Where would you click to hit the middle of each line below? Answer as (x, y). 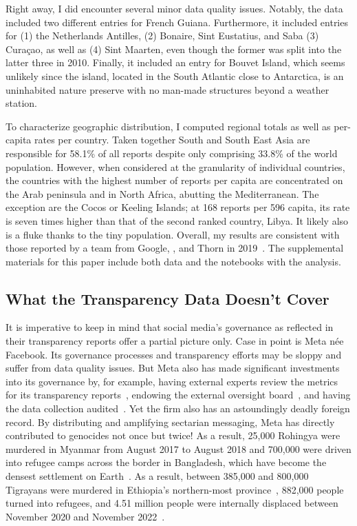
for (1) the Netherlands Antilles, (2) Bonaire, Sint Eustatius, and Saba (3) (162, 36)
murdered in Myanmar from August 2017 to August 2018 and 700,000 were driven (178, 448)
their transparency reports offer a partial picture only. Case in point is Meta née (175, 341)
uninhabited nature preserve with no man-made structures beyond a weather (167, 89)
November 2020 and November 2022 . (85, 516)
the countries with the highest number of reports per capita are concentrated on (174, 180)
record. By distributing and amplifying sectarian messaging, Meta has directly (170, 422)
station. (21, 103)
